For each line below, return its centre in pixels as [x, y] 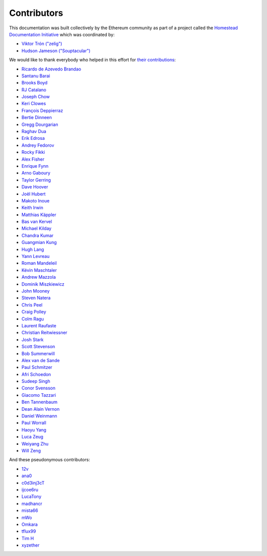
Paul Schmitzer [37, 368]
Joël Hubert [34, 194]
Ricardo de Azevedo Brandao [51, 69]
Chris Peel [32, 305]
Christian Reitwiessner [44, 333]
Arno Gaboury [36, 173]
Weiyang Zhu [35, 443]
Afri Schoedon [36, 374]
